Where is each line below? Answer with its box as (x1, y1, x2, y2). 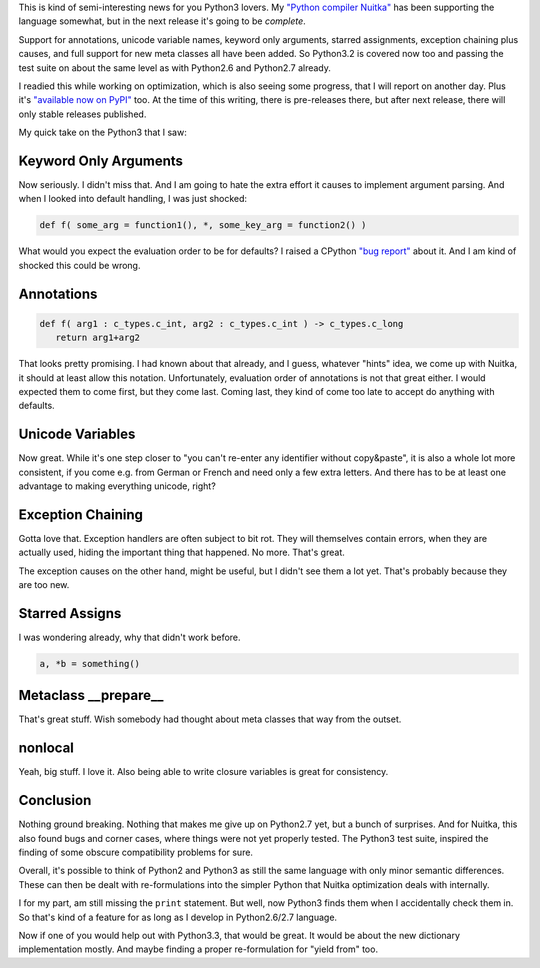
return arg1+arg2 (55, 332, 140, 344)
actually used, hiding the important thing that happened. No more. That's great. (18, 546, 345, 559)
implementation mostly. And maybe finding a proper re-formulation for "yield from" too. (18, 943, 379, 955)
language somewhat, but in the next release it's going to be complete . (18, 15, 307, 27)
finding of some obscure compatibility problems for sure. (18, 846, 254, 859)
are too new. (18, 579, 70, 591)
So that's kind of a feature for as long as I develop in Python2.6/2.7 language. (18, 911, 338, 923)
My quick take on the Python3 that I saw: (18, 126, 187, 139)
